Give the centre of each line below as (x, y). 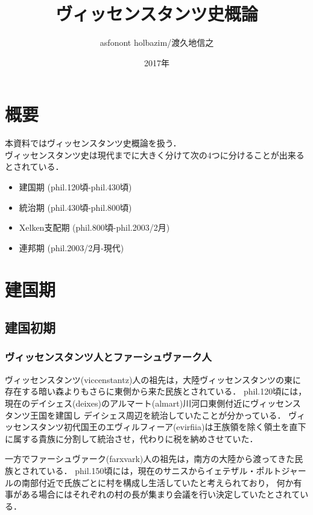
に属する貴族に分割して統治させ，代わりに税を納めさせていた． (131, 438)
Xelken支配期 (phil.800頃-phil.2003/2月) (94, 227)
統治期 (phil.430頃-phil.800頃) (75, 207)
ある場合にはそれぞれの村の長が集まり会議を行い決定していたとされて (161, 494)
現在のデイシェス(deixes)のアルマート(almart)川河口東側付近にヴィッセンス (153, 403)
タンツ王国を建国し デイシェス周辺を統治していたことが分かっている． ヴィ (155, 415)
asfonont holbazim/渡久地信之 (157, 42)
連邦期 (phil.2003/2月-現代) (71, 247)
